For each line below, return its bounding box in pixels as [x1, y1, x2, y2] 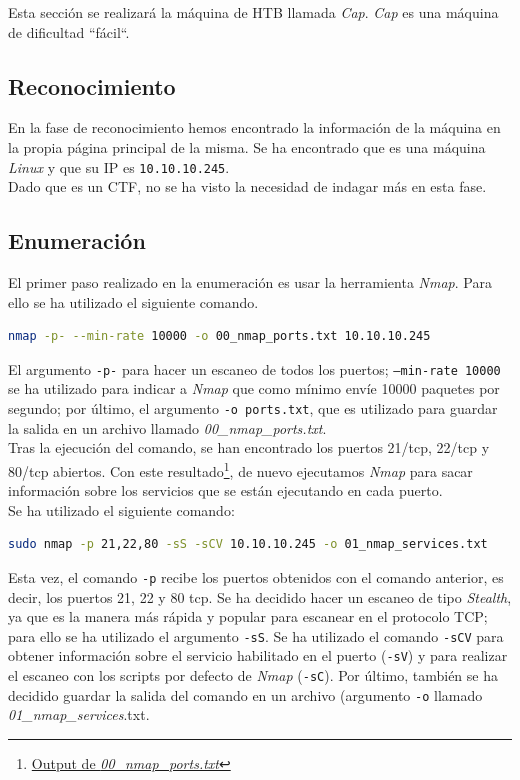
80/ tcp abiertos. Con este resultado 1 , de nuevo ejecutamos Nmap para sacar [8, 457, 473, 481]
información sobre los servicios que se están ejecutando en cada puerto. [8, 480, 443, 501]
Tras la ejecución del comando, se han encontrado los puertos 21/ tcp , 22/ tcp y [8, 437, 490, 458]
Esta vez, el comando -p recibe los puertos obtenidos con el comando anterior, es [8, 566, 504, 587]
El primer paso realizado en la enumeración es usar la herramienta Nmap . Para [8, 272, 492, 293]
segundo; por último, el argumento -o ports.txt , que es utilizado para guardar [8, 398, 498, 419]
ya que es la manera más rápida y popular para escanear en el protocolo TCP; [8, 606, 488, 627]
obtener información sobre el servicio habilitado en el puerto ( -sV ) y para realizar [8, 645, 508, 666]
